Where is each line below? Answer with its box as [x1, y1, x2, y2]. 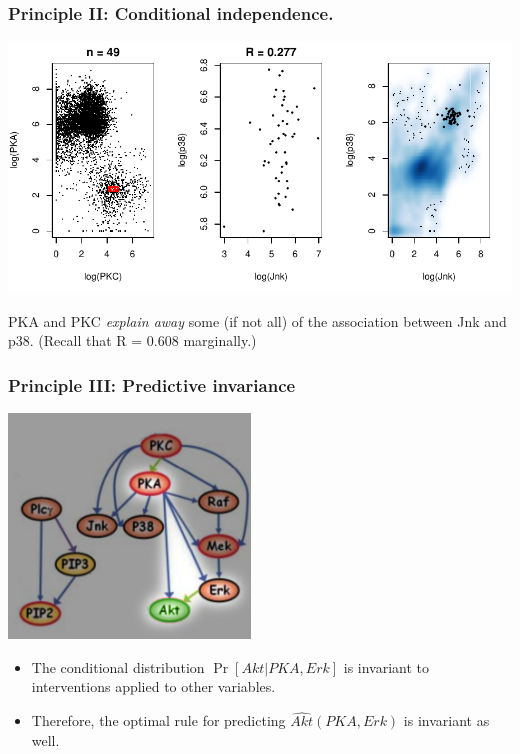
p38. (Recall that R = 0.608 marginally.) [8, 330, 257, 351]
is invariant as [403, 710, 490, 731]
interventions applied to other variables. [31, 676, 276, 697]
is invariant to [343, 656, 430, 677]
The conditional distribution [31, 656, 205, 677]
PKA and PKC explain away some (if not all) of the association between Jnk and [8, 310, 507, 331]
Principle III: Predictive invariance [8, 372, 296, 397]
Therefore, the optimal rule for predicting [31, 710, 286, 731]
